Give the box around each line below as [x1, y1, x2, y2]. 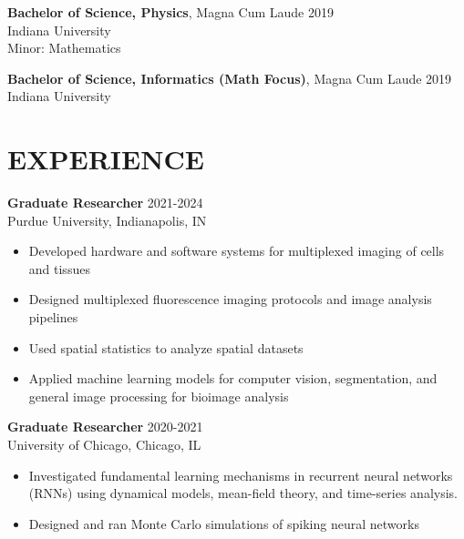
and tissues [28, 259, 90, 278]
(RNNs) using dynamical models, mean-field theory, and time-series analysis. [28, 483, 458, 503]
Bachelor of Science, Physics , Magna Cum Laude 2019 [7, 3, 334, 21]
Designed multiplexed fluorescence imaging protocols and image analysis [28, 290, 432, 309]
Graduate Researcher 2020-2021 [7, 417, 203, 436]
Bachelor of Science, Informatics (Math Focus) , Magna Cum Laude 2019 [7, 68, 452, 87]
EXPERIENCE [7, 140, 204, 178]
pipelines [28, 308, 78, 327]
